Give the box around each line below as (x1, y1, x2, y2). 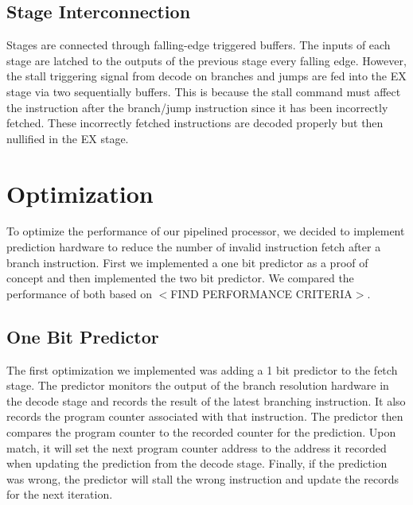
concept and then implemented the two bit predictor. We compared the (6, 270, 354, 286)
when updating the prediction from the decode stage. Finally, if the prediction (6, 455, 388, 472)
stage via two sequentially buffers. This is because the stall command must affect (6, 83, 401, 99)
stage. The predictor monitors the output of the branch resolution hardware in (6, 377, 389, 394)
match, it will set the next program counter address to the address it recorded (6, 439, 387, 456)
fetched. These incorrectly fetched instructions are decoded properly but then (6, 115, 384, 131)
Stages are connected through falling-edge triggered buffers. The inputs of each (6, 37, 391, 53)
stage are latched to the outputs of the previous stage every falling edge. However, (6, 52, 407, 68)
